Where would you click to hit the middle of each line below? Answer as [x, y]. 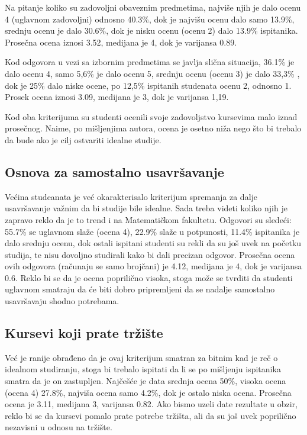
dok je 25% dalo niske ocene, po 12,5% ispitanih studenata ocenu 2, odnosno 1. [148, 85]
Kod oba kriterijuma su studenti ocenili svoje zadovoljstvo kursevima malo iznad [151, 116]
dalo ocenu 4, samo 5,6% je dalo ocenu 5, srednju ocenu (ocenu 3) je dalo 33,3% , [152, 73]
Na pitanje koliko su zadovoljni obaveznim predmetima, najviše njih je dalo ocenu [153, 7]
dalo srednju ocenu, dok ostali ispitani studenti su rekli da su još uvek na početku [153, 243]
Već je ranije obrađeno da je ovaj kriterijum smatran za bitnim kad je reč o [141, 357]
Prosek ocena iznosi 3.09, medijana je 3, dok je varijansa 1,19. [117, 97]
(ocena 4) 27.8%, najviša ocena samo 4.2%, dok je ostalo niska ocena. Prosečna [148, 392]
